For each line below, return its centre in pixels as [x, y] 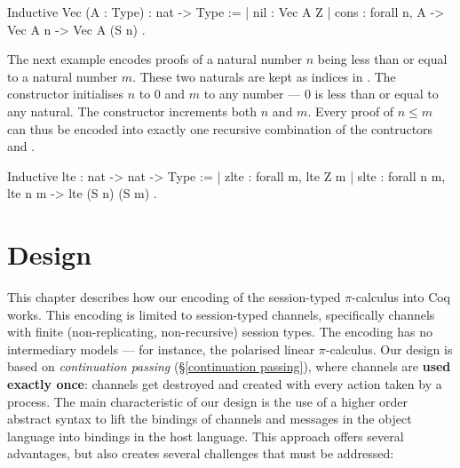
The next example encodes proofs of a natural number [155, 59]
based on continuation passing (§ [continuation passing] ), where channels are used [229, 366]
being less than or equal [382, 59]
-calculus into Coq [401, 297]
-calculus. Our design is [389, 349]
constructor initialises [65, 94]
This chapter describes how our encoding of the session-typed [174, 297]
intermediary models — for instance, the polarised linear [161, 349]
